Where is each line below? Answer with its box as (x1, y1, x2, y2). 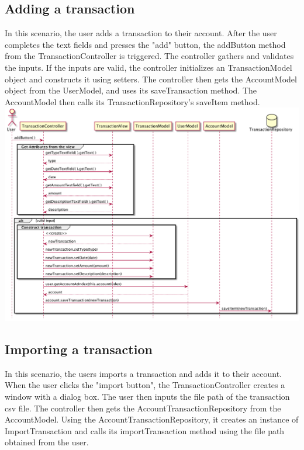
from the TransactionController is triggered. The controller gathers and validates (5, 50, 294, 62)
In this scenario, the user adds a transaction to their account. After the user (5, 27, 277, 39)
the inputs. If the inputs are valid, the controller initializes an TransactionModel (5, 61, 292, 73)
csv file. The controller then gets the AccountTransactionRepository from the (5, 401, 281, 414)
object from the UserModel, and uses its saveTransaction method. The (5, 84, 257, 96)
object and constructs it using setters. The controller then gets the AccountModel (5, 72, 297, 85)
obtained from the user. (5, 436, 89, 448)
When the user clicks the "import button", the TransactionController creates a (5, 379, 285, 391)
